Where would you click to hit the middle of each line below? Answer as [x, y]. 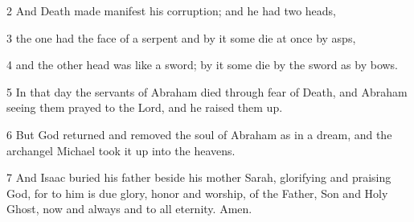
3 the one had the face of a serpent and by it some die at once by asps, [181, 37]
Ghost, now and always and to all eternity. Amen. [129, 209]
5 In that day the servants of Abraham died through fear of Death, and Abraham [207, 91]
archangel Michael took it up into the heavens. [121, 150]
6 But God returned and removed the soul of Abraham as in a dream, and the [199, 134]
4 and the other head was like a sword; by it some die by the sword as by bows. [203, 65]
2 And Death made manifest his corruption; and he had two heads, [172, 10]
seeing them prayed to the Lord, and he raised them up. [145, 107]
